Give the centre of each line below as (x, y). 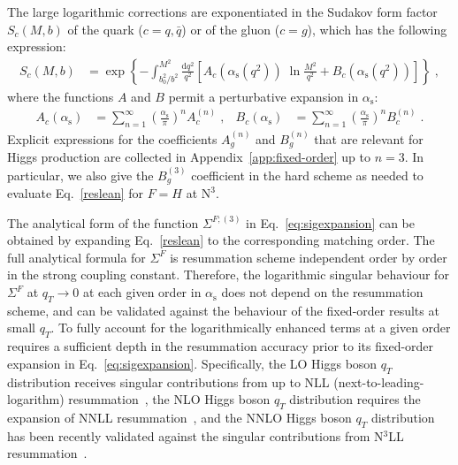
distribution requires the (355, 399)
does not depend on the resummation (322, 292)
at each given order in (142, 292)
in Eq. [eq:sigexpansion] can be (330, 222)
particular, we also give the (80, 175)
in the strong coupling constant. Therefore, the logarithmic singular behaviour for (228, 274)
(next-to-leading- (379, 381)
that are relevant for (369, 138)
